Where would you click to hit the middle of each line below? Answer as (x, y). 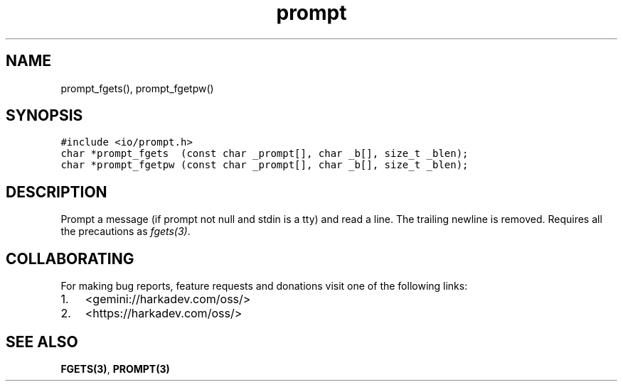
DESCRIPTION (57, 192)
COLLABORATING (70, 258)
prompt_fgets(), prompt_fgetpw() (137, 88)
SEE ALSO (42, 342)
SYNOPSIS (44, 116)
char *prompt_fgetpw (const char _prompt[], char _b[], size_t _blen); (265, 165)
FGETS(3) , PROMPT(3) (115, 369)
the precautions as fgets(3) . (126, 231)
